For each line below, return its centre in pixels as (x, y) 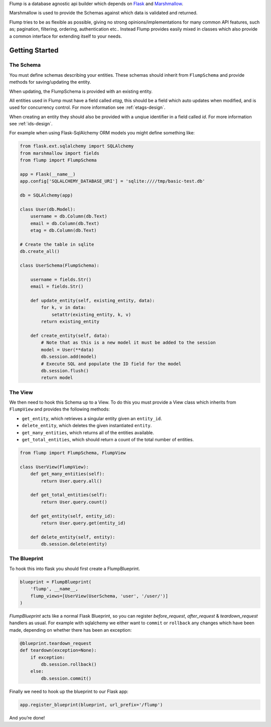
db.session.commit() (66, 678)
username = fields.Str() (61, 279)
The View (21, 392)
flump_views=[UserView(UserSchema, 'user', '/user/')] (99, 596)
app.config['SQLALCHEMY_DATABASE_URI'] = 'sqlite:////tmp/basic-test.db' (112, 181)
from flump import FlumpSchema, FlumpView (73, 453)
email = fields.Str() (57, 287)
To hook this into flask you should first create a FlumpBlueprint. (75, 569)
